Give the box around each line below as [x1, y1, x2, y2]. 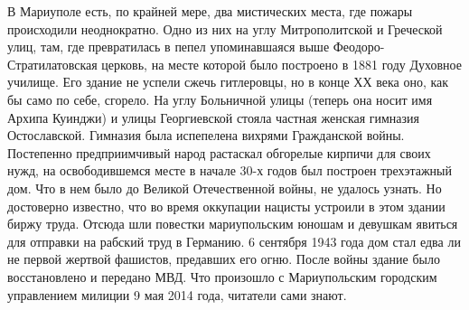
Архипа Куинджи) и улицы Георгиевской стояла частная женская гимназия [7, 108, 420, 127]
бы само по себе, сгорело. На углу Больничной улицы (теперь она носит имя [7, 89, 433, 108]
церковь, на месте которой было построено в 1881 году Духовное [101, 54, 462, 73]
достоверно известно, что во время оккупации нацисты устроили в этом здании [7, 196, 446, 215]
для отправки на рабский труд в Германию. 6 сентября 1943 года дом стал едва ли [7, 231, 461, 250]
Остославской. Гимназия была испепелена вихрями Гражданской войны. [7, 126, 405, 145]
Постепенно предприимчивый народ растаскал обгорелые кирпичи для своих [7, 143, 431, 162]
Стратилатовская [7, 54, 98, 73]
